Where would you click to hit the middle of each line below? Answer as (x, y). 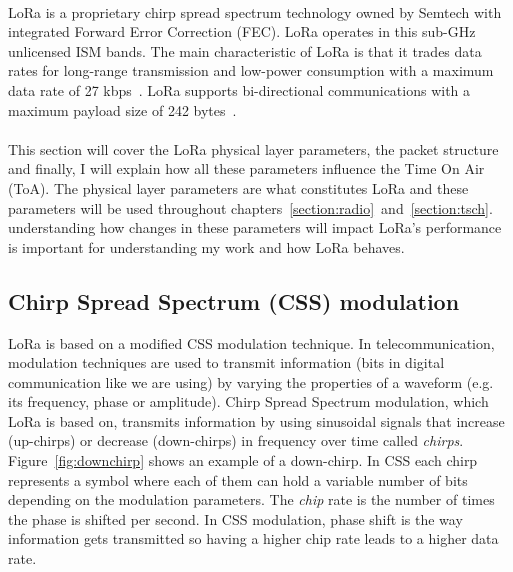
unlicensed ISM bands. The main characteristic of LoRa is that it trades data (245, 50)
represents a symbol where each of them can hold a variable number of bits (238, 479)
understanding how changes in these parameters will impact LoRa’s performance (255, 227)
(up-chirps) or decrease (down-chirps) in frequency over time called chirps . (236, 440)
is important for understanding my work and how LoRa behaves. (206, 246)
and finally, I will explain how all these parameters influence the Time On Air (246, 168)
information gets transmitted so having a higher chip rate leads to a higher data (253, 538)
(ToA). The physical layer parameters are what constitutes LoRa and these (238, 187)
